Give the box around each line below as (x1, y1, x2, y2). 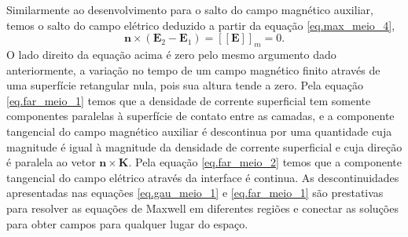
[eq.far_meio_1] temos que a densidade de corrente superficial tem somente (6, 92, 371, 108)
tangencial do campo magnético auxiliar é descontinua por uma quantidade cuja (6, 122, 392, 139)
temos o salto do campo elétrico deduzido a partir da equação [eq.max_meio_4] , (6, 16, 395, 33)
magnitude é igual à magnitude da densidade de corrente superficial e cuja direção (6, 138, 402, 155)
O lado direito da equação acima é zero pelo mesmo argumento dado (6, 46, 336, 62)
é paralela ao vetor (6, 154, 96, 170)
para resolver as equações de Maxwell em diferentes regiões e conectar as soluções (6, 199, 399, 216)
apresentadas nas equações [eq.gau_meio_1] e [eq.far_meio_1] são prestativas (6, 184, 384, 201)
